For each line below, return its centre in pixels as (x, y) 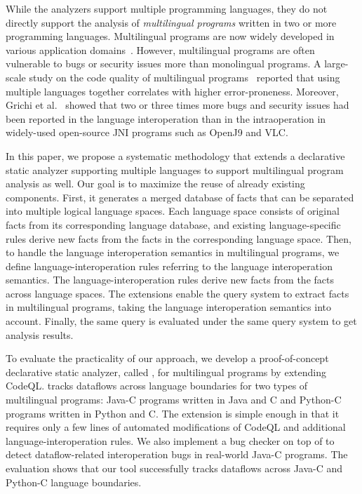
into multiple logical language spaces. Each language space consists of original (173, 211)
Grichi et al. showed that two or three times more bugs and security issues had (177, 105)
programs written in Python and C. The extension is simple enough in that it (173, 413)
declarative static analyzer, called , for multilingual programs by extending (166, 372)
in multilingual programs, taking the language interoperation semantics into (168, 307)
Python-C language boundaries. (74, 482)
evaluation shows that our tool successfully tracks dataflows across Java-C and (174, 468)
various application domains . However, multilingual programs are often (160, 49)
